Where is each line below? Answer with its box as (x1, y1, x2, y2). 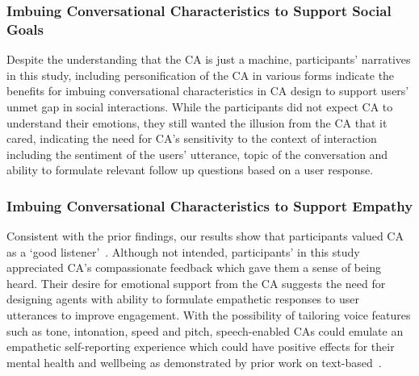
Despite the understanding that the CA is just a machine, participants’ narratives (6, 51, 411, 68)
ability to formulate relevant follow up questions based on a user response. (6, 161, 374, 178)
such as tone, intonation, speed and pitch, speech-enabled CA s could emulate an (6, 322, 404, 339)
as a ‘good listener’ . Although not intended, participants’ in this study (6, 243, 360, 260)
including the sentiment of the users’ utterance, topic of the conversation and (6, 145, 388, 162)
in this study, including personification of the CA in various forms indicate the (6, 66, 395, 83)
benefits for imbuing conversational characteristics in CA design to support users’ (6, 82, 409, 99)
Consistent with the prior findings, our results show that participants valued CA (6, 228, 404, 244)
